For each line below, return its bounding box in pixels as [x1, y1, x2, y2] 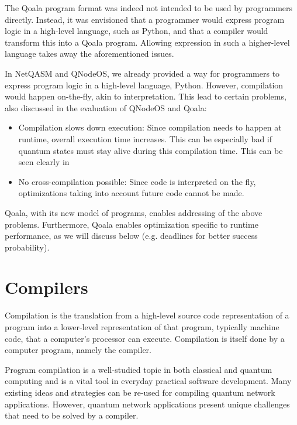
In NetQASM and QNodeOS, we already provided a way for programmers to [5, 67, 280, 79]
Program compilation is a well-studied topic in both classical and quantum [5, 363, 272, 375]
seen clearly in [18, 156, 70, 168]
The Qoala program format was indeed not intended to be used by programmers [5, 2, 293, 13]
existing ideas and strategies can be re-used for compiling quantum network [5, 386, 275, 398]
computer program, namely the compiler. [5, 344, 151, 356]
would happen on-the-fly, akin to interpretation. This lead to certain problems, [5, 90, 286, 102]
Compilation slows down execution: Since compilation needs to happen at [18, 121, 282, 133]
